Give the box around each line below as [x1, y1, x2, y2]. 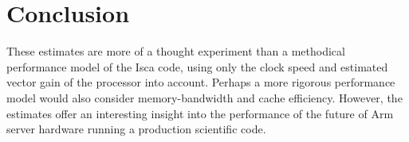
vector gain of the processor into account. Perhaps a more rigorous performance [6, 74, 395, 90]
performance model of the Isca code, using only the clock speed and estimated [6, 58, 388, 75]
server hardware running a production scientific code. [6, 121, 266, 137]
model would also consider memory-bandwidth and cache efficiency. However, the [6, 89, 403, 106]
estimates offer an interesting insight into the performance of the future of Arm [6, 105, 394, 121]
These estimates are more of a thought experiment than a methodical [6, 43, 345, 59]
